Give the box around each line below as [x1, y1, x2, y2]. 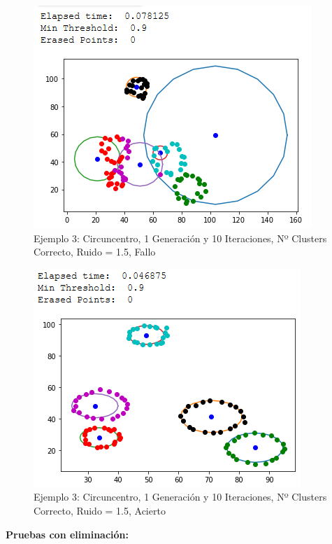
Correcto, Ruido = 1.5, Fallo [34, 244, 156, 259]
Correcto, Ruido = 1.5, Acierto [34, 503, 166, 517]
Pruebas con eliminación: [6, 526, 129, 541]
